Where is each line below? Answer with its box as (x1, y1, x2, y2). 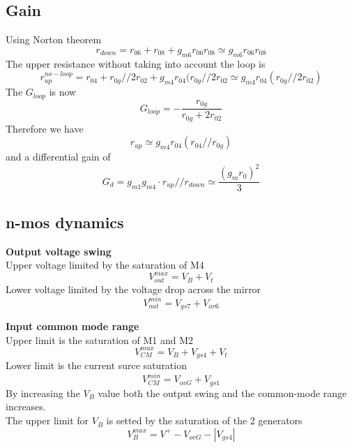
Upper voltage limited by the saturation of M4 (6, 257, 204, 272)
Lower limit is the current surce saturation (6, 358, 187, 373)
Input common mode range (6, 319, 139, 334)
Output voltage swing (6, 244, 112, 258)
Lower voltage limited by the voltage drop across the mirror (6, 281, 261, 296)
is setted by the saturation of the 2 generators (106, 413, 303, 428)
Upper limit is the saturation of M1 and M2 (6, 332, 193, 347)
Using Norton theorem (6, 32, 102, 47)
